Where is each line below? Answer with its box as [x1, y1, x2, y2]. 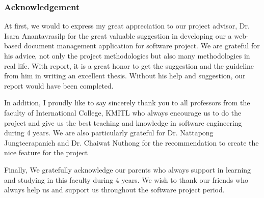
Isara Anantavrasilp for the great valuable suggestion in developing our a [4, 30, 232, 41]
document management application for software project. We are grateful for [23, 40, 260, 51]
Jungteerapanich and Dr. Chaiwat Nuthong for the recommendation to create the [4, 137, 259, 148]
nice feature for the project [4, 147, 88, 158]
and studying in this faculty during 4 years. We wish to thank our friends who [4, 174, 248, 185]
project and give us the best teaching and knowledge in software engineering [4, 117, 242, 128]
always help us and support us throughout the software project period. [4, 184, 225, 195]
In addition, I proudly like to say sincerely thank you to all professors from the [4, 97, 250, 108]
